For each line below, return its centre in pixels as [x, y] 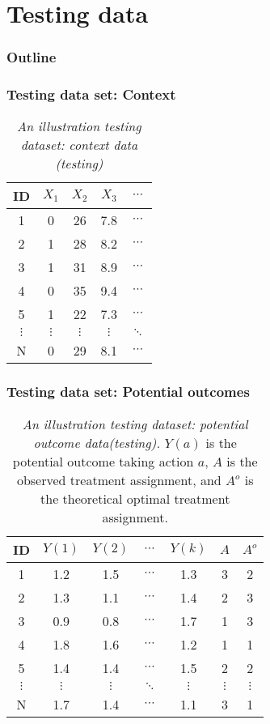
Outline [32, 57]
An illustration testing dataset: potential [135, 424]
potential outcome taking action [103, 461]
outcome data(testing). [97, 442]
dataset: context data [79, 145]
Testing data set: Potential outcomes [128, 392]
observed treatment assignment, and [119, 479]
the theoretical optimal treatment [135, 498]
